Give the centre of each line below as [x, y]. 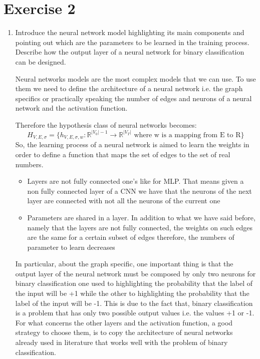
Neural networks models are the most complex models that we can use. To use [136, 78]
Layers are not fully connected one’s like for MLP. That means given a [136, 181]
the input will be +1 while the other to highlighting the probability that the [132, 293]
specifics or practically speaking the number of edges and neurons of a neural [134, 98]
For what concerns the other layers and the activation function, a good [124, 322]
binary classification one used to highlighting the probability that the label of [134, 283]
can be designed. [41, 61]
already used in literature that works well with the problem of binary [121, 342]
